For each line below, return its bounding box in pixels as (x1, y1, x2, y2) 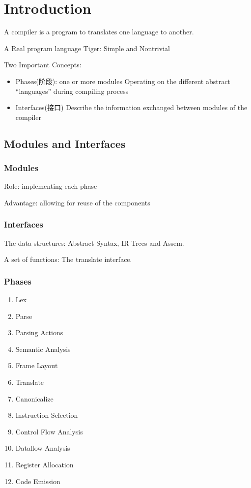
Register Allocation (15, 459, 74, 470)
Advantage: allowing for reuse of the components (4, 197, 150, 207)
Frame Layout (15, 360, 58, 371)
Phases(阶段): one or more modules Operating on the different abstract (15, 76, 230, 86)
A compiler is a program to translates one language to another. (4, 27, 194, 37)
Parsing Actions (15, 327, 63, 338)
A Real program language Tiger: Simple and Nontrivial (4, 43, 170, 53)
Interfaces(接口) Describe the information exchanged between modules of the (15, 102, 248, 113)
